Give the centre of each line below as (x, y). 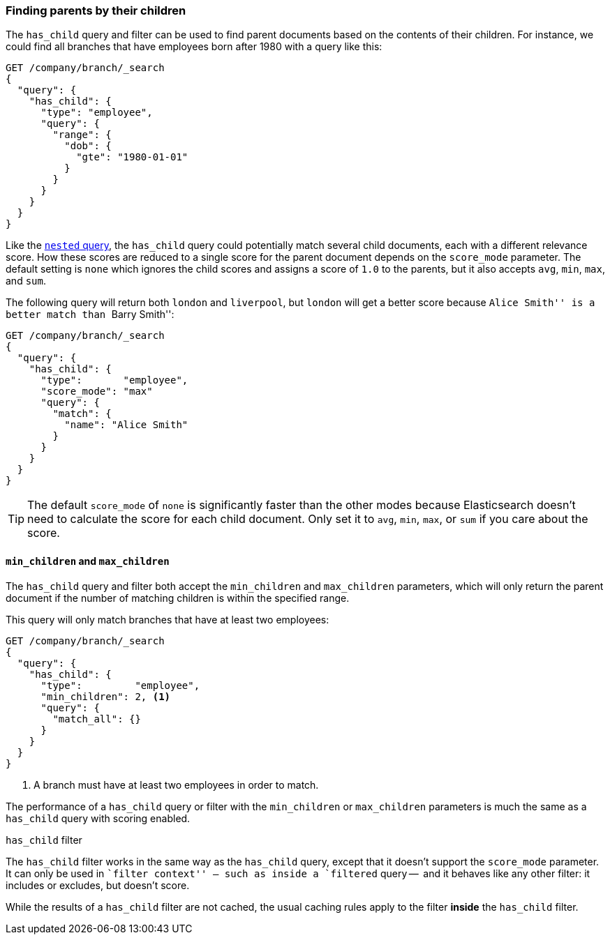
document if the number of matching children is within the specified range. (178, 598)
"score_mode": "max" (97, 392)
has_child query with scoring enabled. (98, 818)
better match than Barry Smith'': (90, 314)
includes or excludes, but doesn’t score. (98, 885)
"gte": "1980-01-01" (132, 157)
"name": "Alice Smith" (126, 425)
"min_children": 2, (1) (106, 696)
